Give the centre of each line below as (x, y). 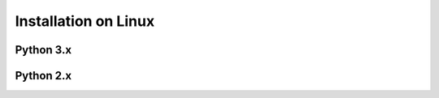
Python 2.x (43, 76)
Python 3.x (43, 50)
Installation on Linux (85, 21)
